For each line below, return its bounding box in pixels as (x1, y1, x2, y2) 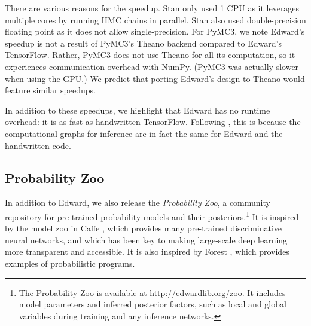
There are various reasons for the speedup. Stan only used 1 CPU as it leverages (5, 2, 300, 14)
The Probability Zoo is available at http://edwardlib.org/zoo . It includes (19, 286, 286, 298)
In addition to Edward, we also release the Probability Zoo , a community (5, 196, 270, 209)
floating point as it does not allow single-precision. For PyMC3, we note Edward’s (5, 25, 305, 38)
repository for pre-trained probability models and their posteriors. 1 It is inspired (5, 208, 299, 223)
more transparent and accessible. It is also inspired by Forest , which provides (5, 245, 289, 258)
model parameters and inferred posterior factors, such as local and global (19, 298, 286, 310)
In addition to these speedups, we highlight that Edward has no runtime (5, 103, 270, 116)
